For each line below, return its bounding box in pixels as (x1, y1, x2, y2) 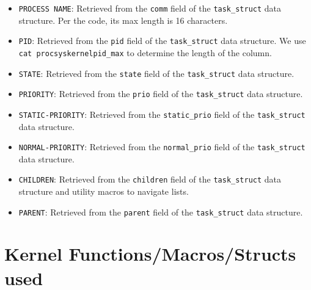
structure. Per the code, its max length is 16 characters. (18, 13, 228, 26)
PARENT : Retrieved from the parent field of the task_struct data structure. (18, 205, 303, 218)
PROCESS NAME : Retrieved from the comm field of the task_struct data (18, 2, 282, 14)
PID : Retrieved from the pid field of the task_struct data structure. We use (18, 34, 306, 47)
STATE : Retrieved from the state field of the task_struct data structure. (18, 67, 295, 79)
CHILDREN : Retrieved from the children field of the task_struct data (18, 173, 282, 186)
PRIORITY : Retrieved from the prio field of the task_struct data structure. (18, 87, 303, 100)
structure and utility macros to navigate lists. (18, 185, 189, 198)
